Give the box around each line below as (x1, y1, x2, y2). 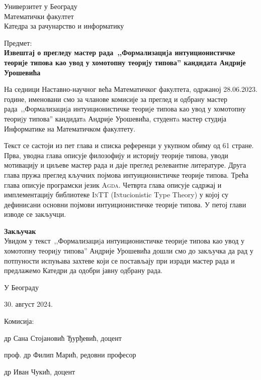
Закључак (4, 225, 36, 236)
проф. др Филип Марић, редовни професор (4, 349, 136, 360)
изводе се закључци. (4, 209, 66, 219)
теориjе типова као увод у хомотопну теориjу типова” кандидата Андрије (4, 57, 246, 67)
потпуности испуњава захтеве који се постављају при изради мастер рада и (4, 255, 235, 266)
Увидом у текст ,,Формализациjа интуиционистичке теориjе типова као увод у (4, 235, 245, 246)
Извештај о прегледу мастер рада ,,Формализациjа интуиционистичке (4, 47, 235, 58)
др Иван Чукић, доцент (4, 366, 75, 376)
